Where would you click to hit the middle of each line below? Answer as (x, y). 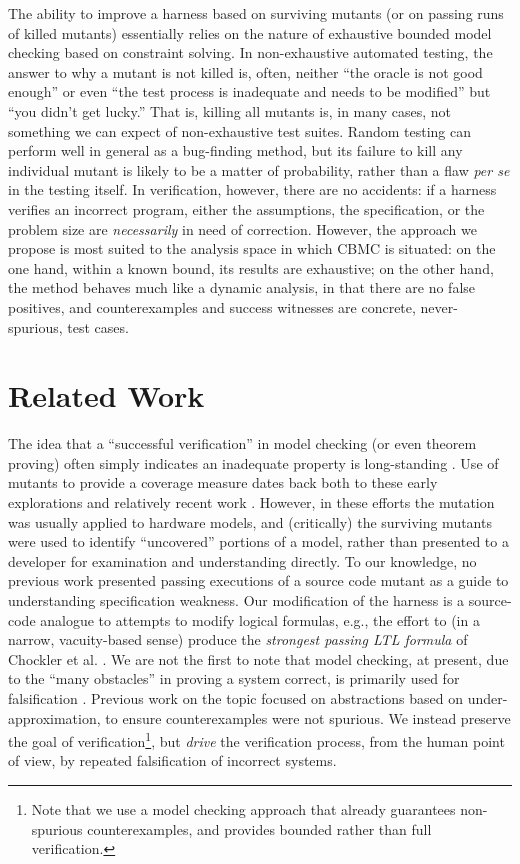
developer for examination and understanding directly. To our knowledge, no (242, 560)
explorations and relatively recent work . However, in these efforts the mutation (251, 502)
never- (439, 306)
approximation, (54, 717)
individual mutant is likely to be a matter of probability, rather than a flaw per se (259, 169)
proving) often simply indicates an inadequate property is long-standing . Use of (253, 462)
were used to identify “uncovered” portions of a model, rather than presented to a (258, 541)
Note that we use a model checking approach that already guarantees (243, 808)
